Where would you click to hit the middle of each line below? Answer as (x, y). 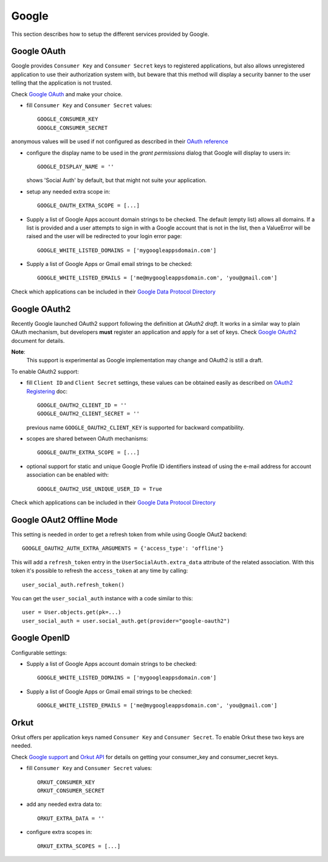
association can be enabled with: (68, 475)
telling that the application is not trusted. (62, 83)
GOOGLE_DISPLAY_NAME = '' (76, 166)
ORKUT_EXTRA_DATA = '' (71, 818)
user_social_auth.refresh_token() (73, 585)
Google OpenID (41, 638)
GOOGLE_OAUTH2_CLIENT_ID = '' (82, 405)
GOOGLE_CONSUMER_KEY (68, 119)
